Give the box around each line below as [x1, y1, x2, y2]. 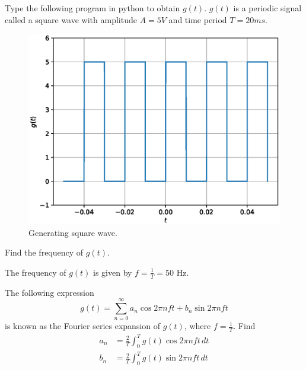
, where [184, 320, 211, 332]
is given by [93, 266, 132, 278]
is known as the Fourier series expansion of [5, 320, 161, 332]
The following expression [5, 286, 94, 298]
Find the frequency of [5, 246, 84, 259]
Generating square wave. [28, 226, 117, 238]
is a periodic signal [233, 2, 302, 14]
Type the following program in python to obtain [5, 2, 180, 14]
